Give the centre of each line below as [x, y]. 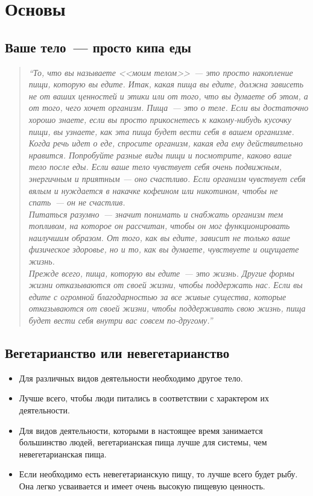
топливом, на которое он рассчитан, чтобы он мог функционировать [159, 226]
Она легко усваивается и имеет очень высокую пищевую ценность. [142, 486]
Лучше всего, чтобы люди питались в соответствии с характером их [144, 398]
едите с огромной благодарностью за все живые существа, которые [157, 296]
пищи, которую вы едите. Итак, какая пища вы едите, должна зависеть [166, 84]
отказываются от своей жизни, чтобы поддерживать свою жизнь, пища [167, 308]
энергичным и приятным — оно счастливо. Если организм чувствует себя [167, 178]
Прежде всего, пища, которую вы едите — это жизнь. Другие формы [162, 273]
